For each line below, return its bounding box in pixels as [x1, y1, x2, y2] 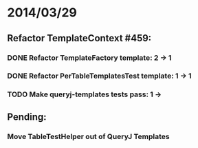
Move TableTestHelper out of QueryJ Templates [7, 131, 170, 141]
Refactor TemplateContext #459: [7, 32, 152, 44]
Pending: [7, 111, 47, 123]
